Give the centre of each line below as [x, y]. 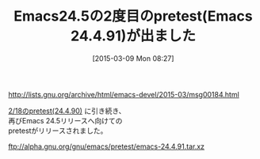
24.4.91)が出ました [133, 36]
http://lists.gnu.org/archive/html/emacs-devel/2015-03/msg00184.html [124, 94]
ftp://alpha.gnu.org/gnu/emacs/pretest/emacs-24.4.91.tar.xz [106, 146]
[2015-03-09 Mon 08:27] [133, 58]
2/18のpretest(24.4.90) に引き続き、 [67, 111]
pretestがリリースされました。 [58, 131]
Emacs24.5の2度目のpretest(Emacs [133, 16]
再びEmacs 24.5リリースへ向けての [65, 120]
